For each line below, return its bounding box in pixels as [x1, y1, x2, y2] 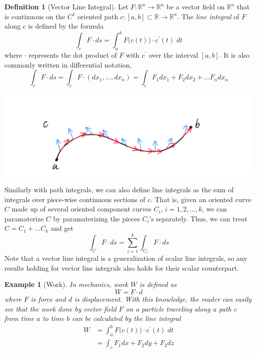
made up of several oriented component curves [11, 204, 152, 214]
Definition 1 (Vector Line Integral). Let [4, 1, 128, 11]
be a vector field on [166, 1, 225, 11]
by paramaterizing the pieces [53, 213, 140, 223]
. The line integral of [177, 11, 239, 21]
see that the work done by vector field [4, 303, 116, 314]
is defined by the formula [28, 21, 104, 31]
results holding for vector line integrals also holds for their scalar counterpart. [4, 262, 239, 273]
